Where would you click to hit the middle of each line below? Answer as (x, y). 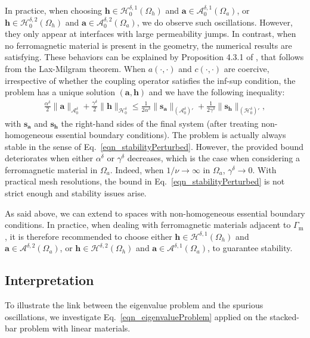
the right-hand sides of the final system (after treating (160, 123)
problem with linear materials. (75, 328)
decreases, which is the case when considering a (213, 158)
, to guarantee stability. (250, 248)
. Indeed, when (137, 169)
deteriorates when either (49, 158)
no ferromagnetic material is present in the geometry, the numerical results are (148, 45)
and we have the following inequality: (217, 92)
